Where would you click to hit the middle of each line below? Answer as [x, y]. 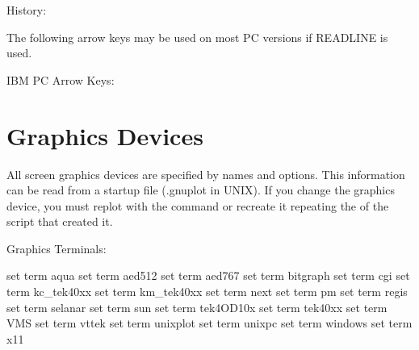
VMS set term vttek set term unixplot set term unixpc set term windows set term [209, 323]
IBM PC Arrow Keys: [61, 79]
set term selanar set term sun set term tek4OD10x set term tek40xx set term [197, 307]
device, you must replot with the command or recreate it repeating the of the [198, 205]
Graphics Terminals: [57, 248]
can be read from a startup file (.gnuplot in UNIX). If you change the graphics [201, 190]
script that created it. [60, 221]
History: [27, 10]
